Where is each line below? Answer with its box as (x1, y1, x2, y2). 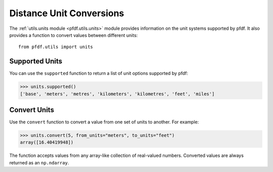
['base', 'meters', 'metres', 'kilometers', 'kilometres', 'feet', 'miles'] (20, 91, 215, 97)
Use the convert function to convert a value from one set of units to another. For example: (9, 119, 199, 125)
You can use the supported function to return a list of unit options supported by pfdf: (9, 70, 189, 76)
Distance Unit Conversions (9, 8, 124, 19)
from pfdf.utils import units (18, 44, 94, 50)
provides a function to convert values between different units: (9, 32, 138, 38)
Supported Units (9, 57, 63, 66)
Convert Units (9, 106, 54, 114)
